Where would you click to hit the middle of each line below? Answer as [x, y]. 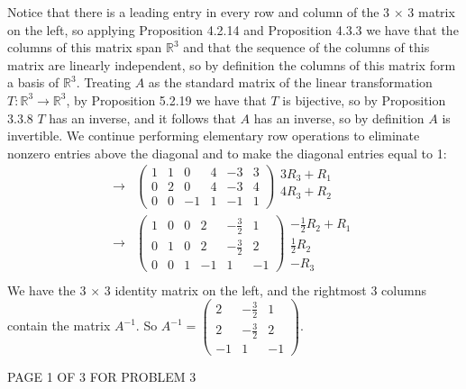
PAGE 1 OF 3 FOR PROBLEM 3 [102, 377]
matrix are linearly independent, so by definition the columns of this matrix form [232, 64]
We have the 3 [47, 289]
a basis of [33, 82]
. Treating [103, 82]
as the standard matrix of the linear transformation [290, 82]
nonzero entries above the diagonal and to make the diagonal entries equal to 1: [227, 153]
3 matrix [431, 12]
